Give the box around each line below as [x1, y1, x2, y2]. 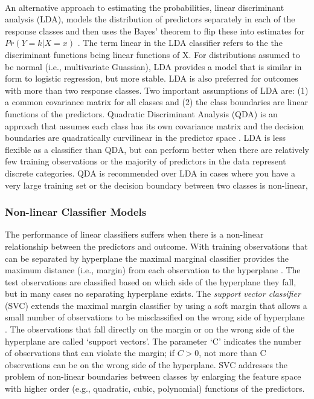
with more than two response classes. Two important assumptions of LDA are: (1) [5, 83, 309, 96]
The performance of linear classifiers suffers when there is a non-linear [5, 228, 264, 241]
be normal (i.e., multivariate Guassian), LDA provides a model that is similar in [5, 60, 302, 73]
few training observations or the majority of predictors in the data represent [5, 155, 286, 167]
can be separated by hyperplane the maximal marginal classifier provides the [5, 251, 289, 264]
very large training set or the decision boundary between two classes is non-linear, [5, 178, 308, 191]
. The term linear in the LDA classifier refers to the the [77, 36, 283, 49]
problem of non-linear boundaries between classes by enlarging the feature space [5, 370, 301, 383]
